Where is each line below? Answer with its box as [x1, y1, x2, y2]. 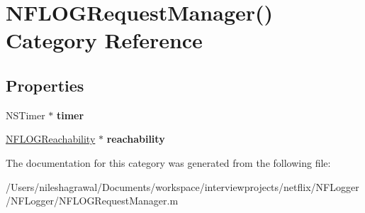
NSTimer [6, 107, 45, 122]
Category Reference [6, 26, 203, 55]
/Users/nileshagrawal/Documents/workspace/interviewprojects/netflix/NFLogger [6, 179, 359, 194]
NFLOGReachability [6, 131, 96, 146]
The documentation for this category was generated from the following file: [6, 155, 331, 170]
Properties [6, 74, 84, 96]
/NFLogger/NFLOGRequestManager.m [6, 193, 179, 208]
